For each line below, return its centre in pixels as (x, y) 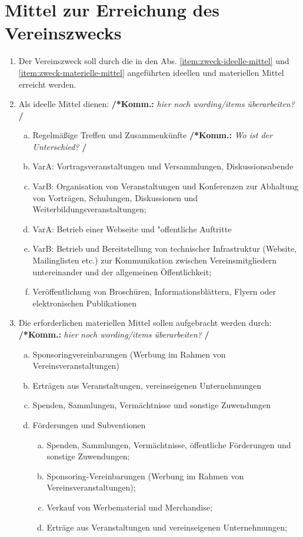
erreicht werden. (47, 84)
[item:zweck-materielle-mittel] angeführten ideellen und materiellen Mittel (151, 72)
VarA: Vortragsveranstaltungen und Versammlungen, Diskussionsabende (163, 166)
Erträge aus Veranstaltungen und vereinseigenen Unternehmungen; (167, 527)
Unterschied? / (60, 146)
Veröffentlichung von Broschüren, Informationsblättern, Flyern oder (154, 291)
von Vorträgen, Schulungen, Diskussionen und (115, 197)
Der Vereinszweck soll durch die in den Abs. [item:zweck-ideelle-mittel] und (154, 61)
